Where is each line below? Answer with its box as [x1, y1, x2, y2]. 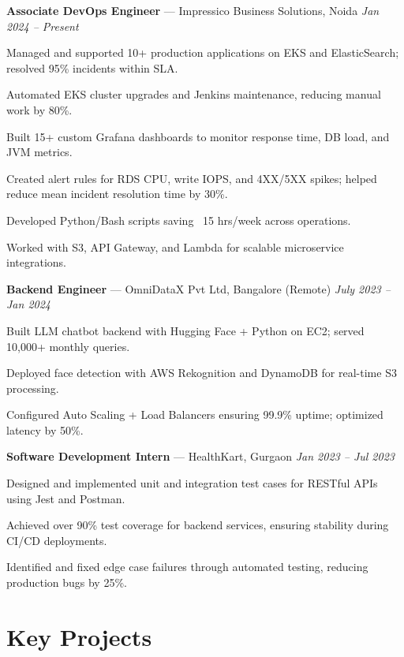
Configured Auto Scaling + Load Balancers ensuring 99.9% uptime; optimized [6, 406, 383, 423]
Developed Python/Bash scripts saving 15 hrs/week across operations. [6, 211, 351, 228]
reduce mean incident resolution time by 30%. [6, 185, 228, 202]
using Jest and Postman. [6, 490, 125, 506]
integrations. [6, 254, 66, 271]
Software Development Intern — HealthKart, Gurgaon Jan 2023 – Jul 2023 [6, 448, 395, 465]
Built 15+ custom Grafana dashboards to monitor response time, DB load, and [6, 128, 390, 144]
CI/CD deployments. [6, 532, 107, 548]
